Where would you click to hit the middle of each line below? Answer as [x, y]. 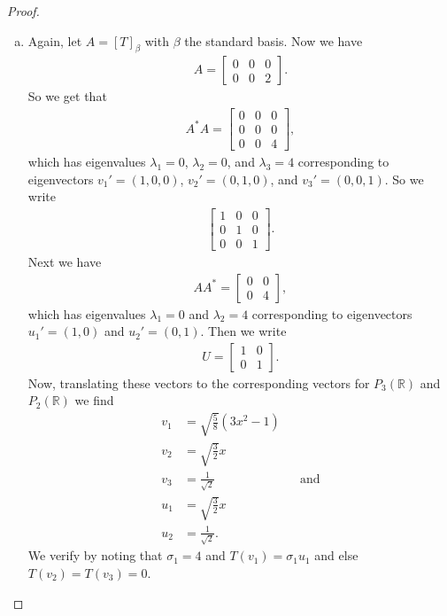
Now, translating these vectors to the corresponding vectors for [199, 382]
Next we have [65, 262]
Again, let [55, 40]
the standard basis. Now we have [274, 40]
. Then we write [243, 331]
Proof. [23, 11]
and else [336, 555]
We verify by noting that [95, 555]
